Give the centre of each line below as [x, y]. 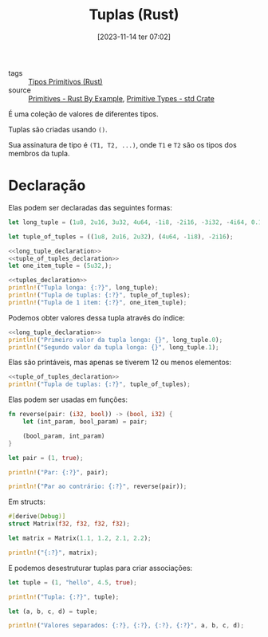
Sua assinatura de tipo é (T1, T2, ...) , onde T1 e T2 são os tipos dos [122, 144]
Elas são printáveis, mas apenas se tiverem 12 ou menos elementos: [120, 362]
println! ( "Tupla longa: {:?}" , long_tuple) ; [83, 288]
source [20, 90]
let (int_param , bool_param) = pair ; [85, 422]
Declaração [47, 186]
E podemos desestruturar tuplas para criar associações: [100, 568]
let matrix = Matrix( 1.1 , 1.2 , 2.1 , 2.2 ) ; [80, 538]
